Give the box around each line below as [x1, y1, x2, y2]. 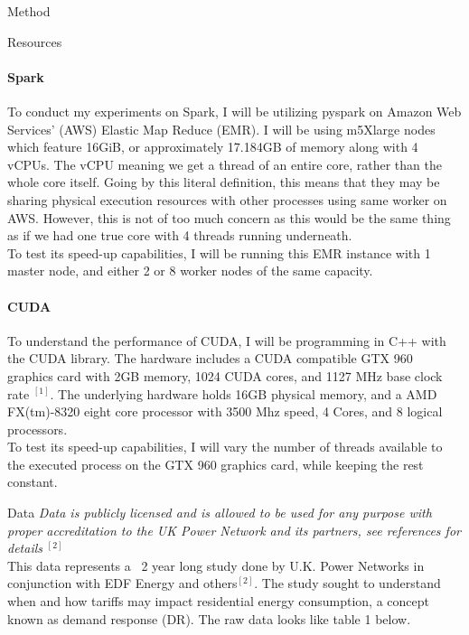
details [7, 538, 43, 557]
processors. [7, 419, 68, 438]
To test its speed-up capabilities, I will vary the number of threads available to [7, 437, 443, 456]
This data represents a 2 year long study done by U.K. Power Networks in [7, 556, 425, 574]
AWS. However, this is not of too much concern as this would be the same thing [7, 208, 451, 227]
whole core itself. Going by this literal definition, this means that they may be [7, 173, 440, 191]
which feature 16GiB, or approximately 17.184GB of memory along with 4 [7, 137, 418, 156]
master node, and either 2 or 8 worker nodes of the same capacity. [7, 261, 373, 280]
